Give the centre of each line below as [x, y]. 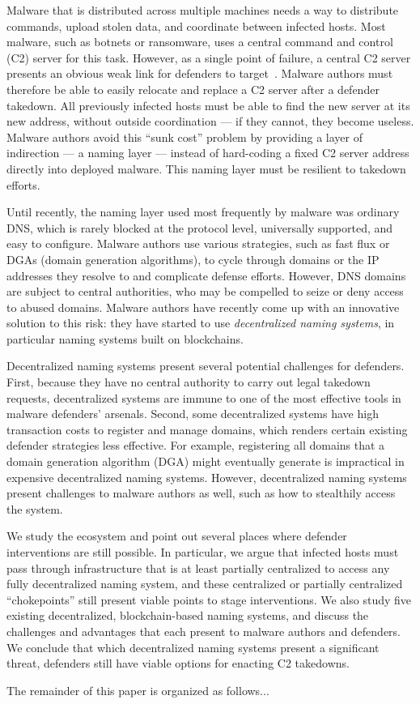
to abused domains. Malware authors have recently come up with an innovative [203, 307]
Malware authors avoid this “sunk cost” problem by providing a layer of [185, 137]
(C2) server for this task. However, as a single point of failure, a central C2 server [209, 57]
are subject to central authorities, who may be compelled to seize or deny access [205, 291]
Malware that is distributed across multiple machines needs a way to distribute [203, 10]
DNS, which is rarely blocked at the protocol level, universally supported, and [200, 227]
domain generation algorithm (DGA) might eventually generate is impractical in [206, 461]
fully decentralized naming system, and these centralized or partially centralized [205, 584]
